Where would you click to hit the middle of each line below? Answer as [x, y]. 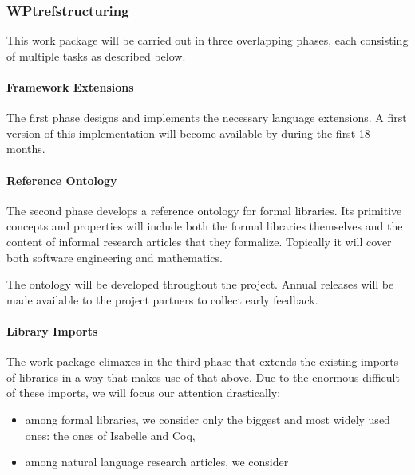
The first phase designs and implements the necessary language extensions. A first [207, 118]
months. [26, 149]
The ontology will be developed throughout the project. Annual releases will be [200, 284]
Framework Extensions [70, 87]
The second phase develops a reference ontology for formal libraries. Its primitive [204, 210]
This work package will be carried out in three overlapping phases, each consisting [207, 40]
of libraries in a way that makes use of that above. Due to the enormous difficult [203, 377]
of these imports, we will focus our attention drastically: [144, 393]
